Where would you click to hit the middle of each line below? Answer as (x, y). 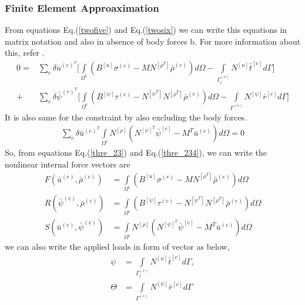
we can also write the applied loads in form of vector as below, (117, 247)
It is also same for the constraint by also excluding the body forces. (126, 117)
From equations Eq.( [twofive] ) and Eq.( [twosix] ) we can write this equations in (146, 30)
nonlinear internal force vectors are (68, 164)
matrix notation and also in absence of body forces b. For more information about (153, 41)
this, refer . (25, 53)
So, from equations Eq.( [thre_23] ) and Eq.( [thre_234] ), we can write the (136, 152)
